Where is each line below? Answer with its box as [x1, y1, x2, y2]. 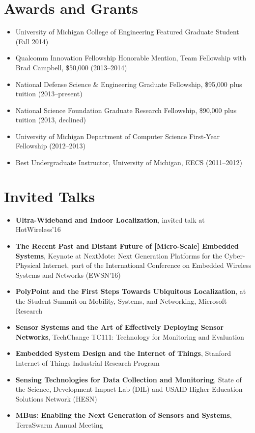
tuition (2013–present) [15, 88, 83, 99]
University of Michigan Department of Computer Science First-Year [15, 131, 220, 141]
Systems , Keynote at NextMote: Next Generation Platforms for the [15, 250, 222, 260]
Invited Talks [4, 186, 95, 206]
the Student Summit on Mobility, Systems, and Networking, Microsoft [15, 295, 227, 306]
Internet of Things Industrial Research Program [15, 357, 160, 368]
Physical [15, 260, 41, 270]
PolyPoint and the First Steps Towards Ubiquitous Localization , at [15, 286, 246, 296]
